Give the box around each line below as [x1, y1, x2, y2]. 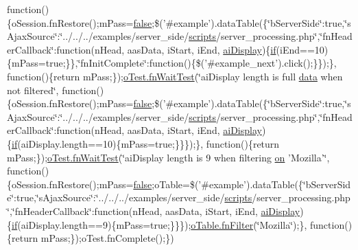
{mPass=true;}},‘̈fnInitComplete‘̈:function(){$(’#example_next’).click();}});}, [7, 56, 337, 70]
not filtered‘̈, [7, 82, 59, 97]
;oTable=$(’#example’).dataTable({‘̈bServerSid [152, 177, 351, 191]
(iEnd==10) [276, 42, 329, 56]
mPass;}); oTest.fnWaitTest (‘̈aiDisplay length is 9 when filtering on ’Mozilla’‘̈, [7, 150, 330, 164]
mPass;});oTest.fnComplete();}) [40, 231, 174, 245]
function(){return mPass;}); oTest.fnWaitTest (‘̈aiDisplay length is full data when [7, 69, 343, 83]
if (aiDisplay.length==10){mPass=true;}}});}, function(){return [12, 136, 280, 150]
